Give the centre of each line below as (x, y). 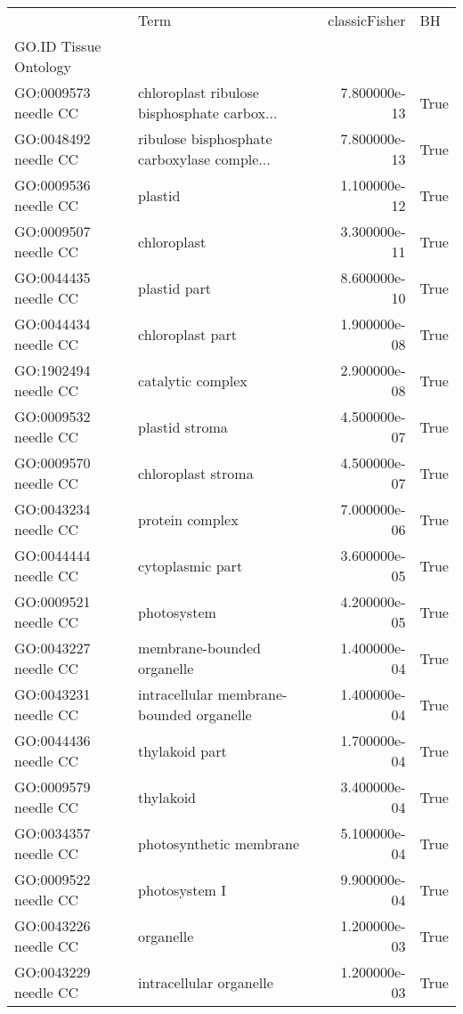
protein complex (188, 519)
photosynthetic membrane (219, 843)
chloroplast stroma (196, 473)
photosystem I (182, 889)
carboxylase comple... (204, 159)
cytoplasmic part (191, 565)
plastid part (175, 288)
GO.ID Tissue (58, 46)
